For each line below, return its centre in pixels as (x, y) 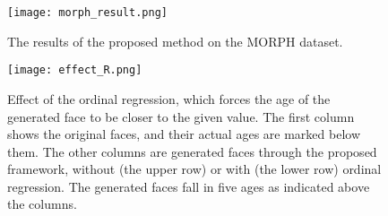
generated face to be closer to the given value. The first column (181, 116)
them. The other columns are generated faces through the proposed (192, 151)
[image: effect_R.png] (75, 70)
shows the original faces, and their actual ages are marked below (184, 134)
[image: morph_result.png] (87, 13)
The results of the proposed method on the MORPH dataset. (175, 41)
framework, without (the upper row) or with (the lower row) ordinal (194, 169)
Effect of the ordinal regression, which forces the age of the (169, 98)
